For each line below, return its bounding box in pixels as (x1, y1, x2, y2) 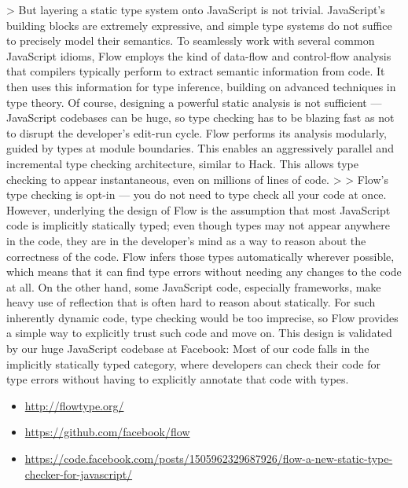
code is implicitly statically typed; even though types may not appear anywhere (6, 217, 390, 233)
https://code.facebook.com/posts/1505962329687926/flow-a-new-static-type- (24, 450, 393, 467)
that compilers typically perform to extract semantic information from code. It (6, 63, 385, 79)
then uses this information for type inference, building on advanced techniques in (6, 78, 396, 94)
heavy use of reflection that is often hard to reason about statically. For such (6, 294, 376, 310)
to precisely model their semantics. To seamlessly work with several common (6, 32, 375, 49)
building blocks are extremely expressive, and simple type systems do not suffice (6, 17, 392, 33)
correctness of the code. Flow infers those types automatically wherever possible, (6, 248, 395, 264)
